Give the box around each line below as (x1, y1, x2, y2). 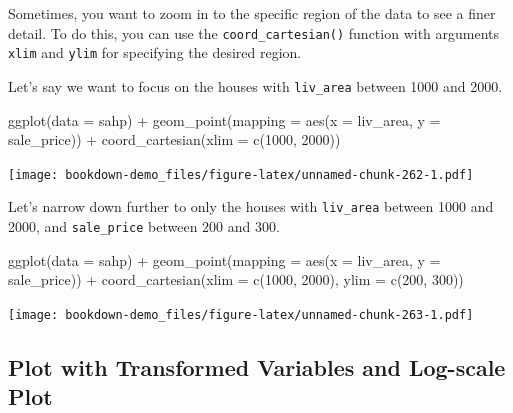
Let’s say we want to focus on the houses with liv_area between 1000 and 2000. (8, 75, 503, 96)
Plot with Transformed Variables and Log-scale (8, 351, 506, 382)
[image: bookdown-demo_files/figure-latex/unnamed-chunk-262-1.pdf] (8, 167, 474, 182)
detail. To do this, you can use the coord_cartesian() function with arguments (8, 22, 500, 43)
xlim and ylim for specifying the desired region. (8, 42, 302, 63)
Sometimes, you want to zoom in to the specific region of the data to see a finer (8, 3, 496, 23)
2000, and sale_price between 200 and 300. (8, 216, 280, 237)
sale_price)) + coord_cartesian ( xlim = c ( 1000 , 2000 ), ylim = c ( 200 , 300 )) (8, 269, 464, 290)
